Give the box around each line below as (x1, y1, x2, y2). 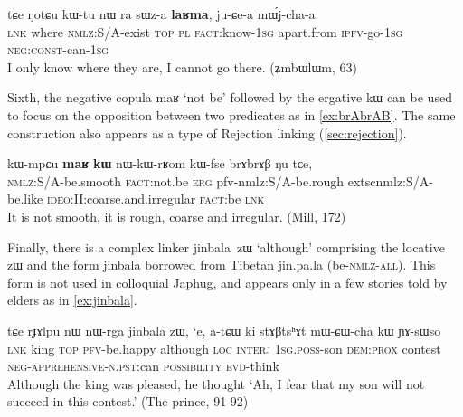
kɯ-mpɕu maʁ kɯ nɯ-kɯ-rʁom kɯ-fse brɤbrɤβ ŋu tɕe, (7, 154, 313, 173)
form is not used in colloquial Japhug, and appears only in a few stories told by (7, 272, 448, 291)
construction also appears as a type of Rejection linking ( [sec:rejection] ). (7, 123, 407, 142)
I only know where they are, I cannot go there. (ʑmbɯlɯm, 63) (7, 57, 357, 76)
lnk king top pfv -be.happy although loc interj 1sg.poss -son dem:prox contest (7, 338, 441, 357)
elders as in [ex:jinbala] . (7, 290, 137, 309)
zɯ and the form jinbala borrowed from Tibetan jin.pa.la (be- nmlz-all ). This (7, 255, 436, 274)
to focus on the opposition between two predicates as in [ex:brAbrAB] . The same (7, 105, 456, 124)
